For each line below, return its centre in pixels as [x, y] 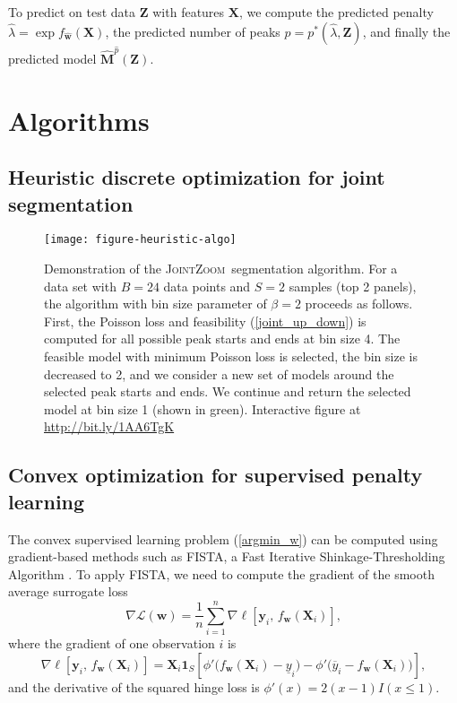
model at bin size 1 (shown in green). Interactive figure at [203, 408]
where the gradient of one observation [112, 643]
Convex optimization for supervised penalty [216, 475]
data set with [80, 286]
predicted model [52, 58]
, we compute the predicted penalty [336, 12]
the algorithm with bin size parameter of [155, 304]
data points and [207, 286]
